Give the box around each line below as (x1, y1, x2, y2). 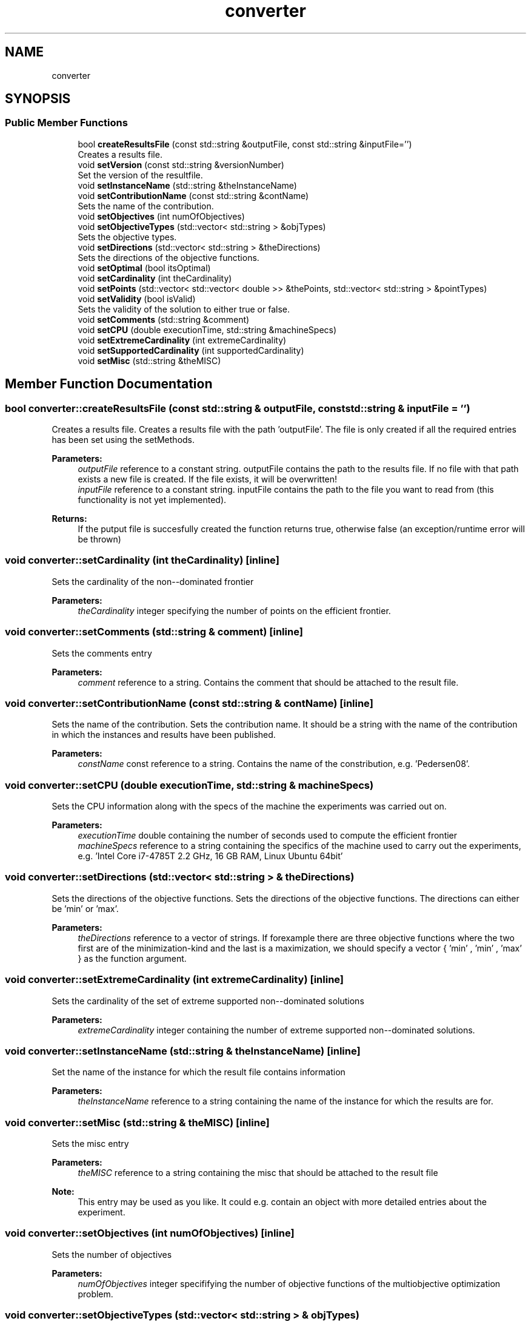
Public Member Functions (5, 117, 128, 129)
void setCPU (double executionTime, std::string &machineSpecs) (78, 324, 337, 335)
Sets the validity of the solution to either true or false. (78, 303, 290, 314)
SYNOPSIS (5, 91, 71, 107)
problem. (78, 1288, 113, 1299)
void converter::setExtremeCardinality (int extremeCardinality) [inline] (5, 973, 344, 986)
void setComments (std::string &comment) (78, 314, 250, 325)
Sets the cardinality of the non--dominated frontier (52, 576, 254, 587)
